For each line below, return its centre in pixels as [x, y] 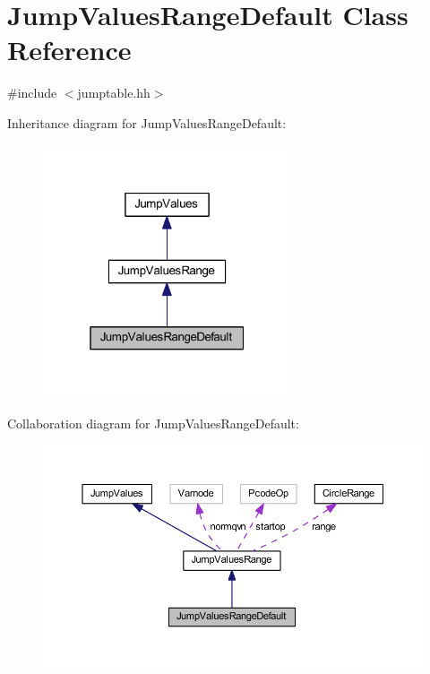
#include [32, 93]
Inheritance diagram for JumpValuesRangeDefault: [147, 122]
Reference [69, 50]
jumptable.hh [114, 93]
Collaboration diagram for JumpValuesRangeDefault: [153, 423]
